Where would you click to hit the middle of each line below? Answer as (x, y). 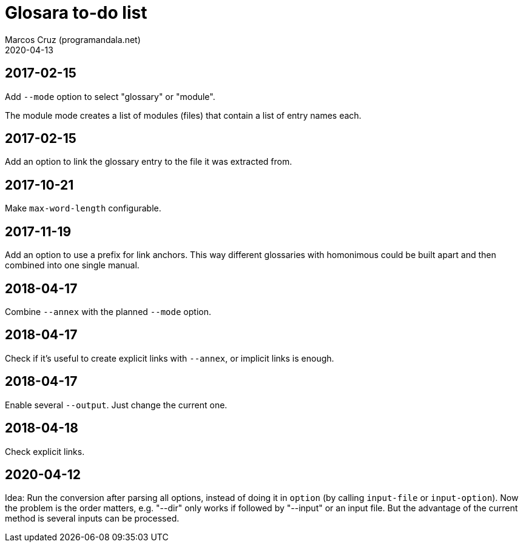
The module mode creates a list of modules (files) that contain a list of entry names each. (183, 115)
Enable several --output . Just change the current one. (116, 405)
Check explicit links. (45, 451)
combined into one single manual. (72, 265)
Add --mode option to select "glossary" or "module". (110, 96)
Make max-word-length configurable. (83, 208)
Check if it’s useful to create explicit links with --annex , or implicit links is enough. (170, 358)
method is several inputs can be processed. (92, 519)
